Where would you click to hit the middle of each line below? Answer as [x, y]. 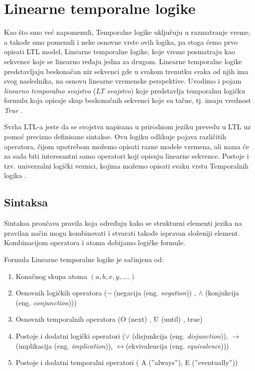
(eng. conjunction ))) [46, 302]
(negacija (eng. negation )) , [155, 293]
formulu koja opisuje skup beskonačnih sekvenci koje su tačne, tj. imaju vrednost [128, 100]
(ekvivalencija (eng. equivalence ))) [177, 345]
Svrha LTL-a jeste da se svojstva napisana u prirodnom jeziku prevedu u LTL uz [127, 127]
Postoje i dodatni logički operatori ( [70, 335]
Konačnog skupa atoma [51, 276]
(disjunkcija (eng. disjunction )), [180, 335]
